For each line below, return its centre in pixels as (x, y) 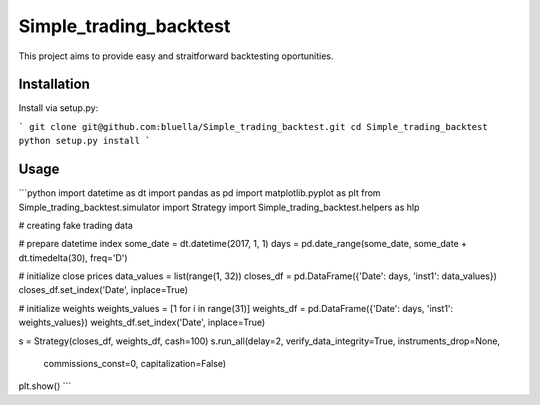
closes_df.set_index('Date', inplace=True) (103, 290)
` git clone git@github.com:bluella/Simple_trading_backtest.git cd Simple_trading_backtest (253, 126)
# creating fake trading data (76, 225)
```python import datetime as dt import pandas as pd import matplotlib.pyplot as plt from (199, 193)
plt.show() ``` (45, 386)
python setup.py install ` (84, 141)
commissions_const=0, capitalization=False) (135, 364)
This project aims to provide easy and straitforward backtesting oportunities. (176, 56)
